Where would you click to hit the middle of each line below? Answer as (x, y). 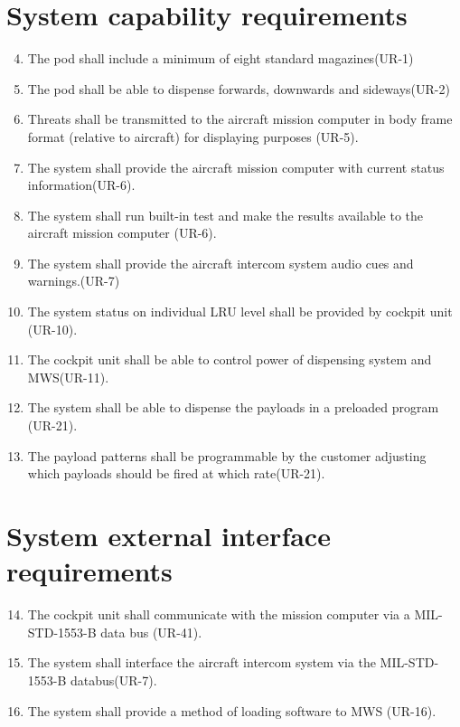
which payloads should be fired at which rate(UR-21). (176, 473)
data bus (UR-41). (151, 632)
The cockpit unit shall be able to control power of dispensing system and (230, 359)
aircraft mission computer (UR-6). (122, 233)
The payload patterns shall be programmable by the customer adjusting (227, 455)
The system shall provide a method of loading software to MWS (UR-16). (232, 710)
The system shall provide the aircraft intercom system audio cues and (221, 263)
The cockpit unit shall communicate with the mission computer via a (219, 614)
